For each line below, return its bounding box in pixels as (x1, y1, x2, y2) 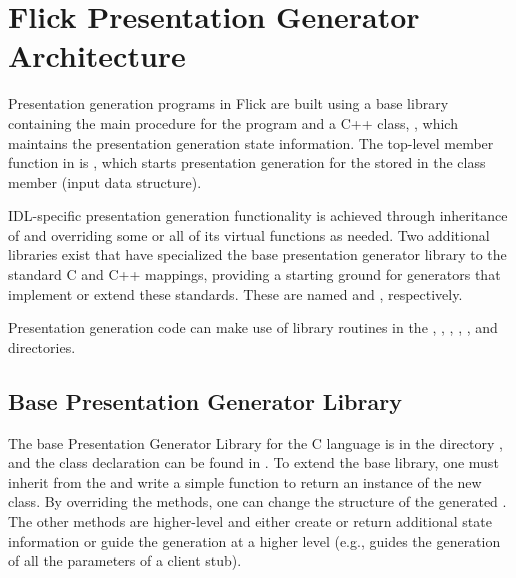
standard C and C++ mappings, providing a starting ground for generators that (8, 264, 501, 285)
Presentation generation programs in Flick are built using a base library (8, 93, 449, 114)
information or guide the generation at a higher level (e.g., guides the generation (8, 530, 501, 551)
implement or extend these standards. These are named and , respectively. (8, 283, 463, 304)
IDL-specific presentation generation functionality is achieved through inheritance (8, 205, 508, 226)
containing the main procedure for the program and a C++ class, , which (8, 112, 458, 133)
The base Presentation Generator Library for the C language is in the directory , (8, 432, 503, 453)
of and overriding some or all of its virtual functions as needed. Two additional (8, 224, 490, 245)
